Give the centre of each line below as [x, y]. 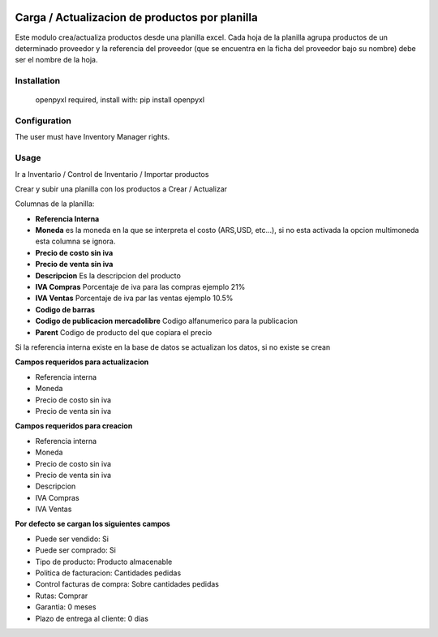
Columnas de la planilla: [55, 204]
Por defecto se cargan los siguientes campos [92, 524]
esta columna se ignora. [75, 241]
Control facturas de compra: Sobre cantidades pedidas [127, 584]
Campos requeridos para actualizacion [82, 362]
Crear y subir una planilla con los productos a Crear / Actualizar [121, 189]
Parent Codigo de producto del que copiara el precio [124, 332]
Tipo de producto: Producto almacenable [104, 562]
